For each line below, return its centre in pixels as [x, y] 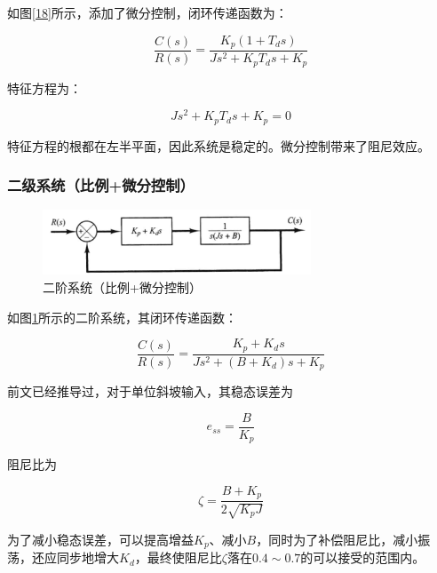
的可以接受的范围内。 [363, 557]
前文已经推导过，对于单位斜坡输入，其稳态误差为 [150, 391]
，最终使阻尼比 [178, 557]
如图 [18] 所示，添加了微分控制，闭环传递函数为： [147, 12]
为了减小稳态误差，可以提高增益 [100, 539]
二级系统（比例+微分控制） [101, 185]
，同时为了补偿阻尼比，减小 [337, 539]
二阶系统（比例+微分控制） [122, 286]
